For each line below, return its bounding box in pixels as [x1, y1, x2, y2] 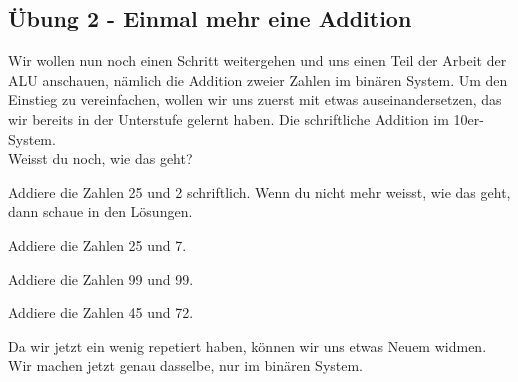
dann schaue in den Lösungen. [8, 201, 193, 222]
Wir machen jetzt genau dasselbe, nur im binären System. [8, 355, 364, 376]
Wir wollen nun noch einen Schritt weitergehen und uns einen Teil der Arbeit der [8, 50, 507, 71]
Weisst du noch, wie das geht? [8, 148, 193, 169]
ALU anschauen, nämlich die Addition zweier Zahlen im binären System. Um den [8, 69, 508, 90]
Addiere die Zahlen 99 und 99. [8, 268, 194, 289]
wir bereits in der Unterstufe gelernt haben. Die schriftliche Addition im [8, 108, 449, 129]
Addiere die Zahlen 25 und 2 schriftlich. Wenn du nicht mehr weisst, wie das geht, [8, 181, 511, 202]
